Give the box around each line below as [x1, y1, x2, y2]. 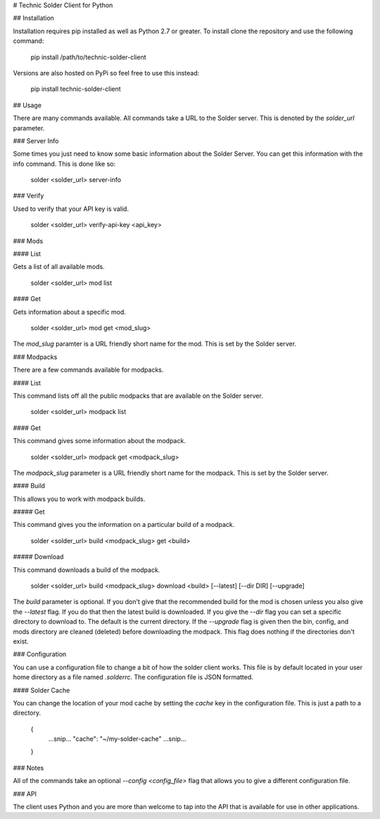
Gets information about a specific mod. [13, 308, 127, 316]
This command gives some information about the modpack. [13, 437, 186, 445]
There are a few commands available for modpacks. [13, 365, 164, 374]
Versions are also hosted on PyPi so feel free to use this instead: [13, 68, 200, 77]
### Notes [13, 763, 44, 772]
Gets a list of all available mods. [13, 262, 105, 271]
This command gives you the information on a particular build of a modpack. [13, 521, 235, 529]
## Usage [13, 101, 42, 109]
